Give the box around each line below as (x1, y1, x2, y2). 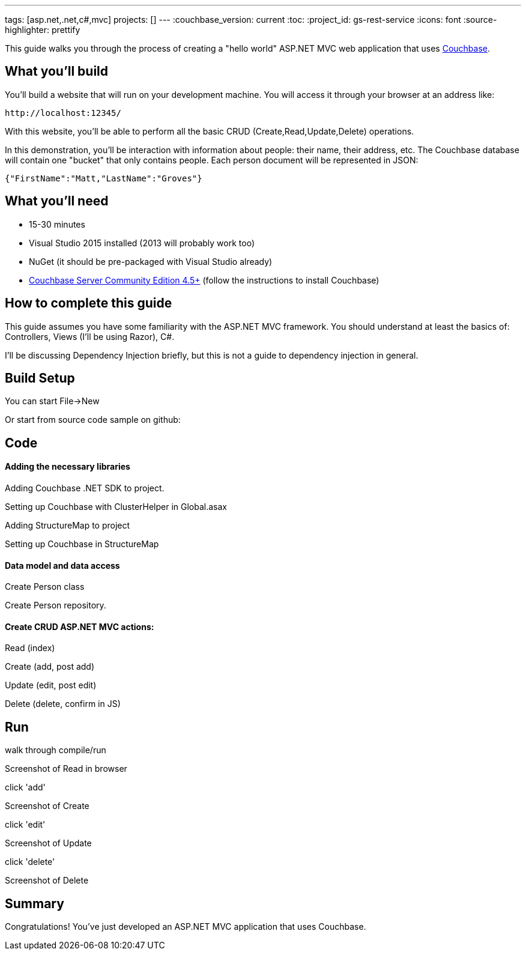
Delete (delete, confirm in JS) (5, 699, 121, 709)
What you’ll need (5, 193, 109, 209)
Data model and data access (5, 560, 120, 571)
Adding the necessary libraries (5, 461, 130, 472)
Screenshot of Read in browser (5, 763, 127, 774)
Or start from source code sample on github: (5, 414, 181, 425)
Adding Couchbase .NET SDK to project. (5, 483, 165, 494)
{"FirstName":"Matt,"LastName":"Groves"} (5, 173, 202, 183)
